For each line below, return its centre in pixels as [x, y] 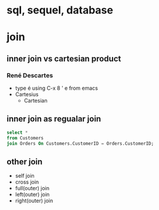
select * [17, 133]
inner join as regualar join [54, 119]
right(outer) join [34, 201]
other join [25, 162]
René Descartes [30, 75]
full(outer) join [32, 188]
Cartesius [27, 94]
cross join [27, 182]
